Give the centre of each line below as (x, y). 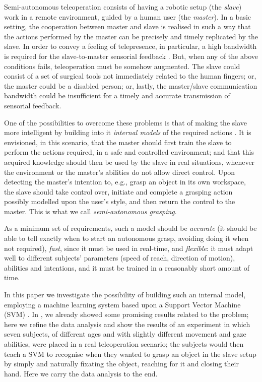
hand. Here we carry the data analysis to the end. (81, 373)
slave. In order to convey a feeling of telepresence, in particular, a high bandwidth (130, 46)
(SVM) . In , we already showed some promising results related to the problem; (126, 314)
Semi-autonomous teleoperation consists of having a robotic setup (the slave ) (123, 7)
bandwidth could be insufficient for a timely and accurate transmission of (117, 95)
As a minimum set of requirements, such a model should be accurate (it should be (130, 228)
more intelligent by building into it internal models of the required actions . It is (128, 132)
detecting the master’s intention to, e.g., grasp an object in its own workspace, (125, 182)
